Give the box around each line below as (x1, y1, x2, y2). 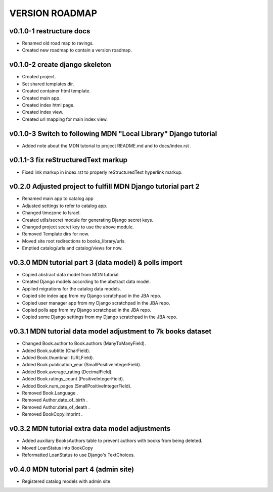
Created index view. (22, 109, 63, 115)
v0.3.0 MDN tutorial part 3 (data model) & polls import (9, 258, 183, 267)
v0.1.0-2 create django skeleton (9, 61, 111, 69)
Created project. (22, 74, 56, 80)
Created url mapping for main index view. (22, 116, 108, 122)
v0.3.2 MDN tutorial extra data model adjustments (9, 424, 171, 433)
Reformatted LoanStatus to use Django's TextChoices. (22, 452, 135, 458)
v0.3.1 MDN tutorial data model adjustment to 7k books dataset (9, 327, 212, 336)
